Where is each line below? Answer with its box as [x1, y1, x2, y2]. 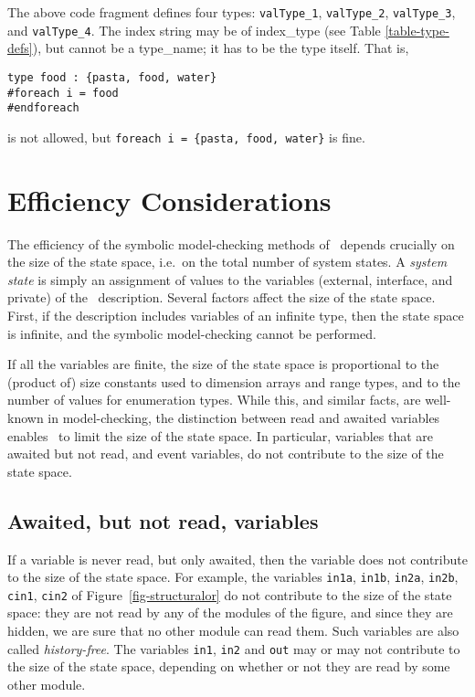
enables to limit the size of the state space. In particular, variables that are [7, 426, 434, 445]
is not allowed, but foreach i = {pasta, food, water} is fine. [7, 127, 365, 146]
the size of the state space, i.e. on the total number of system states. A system [7, 252, 448, 271]
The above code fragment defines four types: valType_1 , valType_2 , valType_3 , [7, 3, 456, 21]
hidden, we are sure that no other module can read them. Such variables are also [7, 621, 459, 640]
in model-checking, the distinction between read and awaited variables [47, 408, 440, 427]
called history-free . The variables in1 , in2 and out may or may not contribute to [7, 639, 460, 658]
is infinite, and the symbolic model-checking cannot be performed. [7, 323, 376, 343]
